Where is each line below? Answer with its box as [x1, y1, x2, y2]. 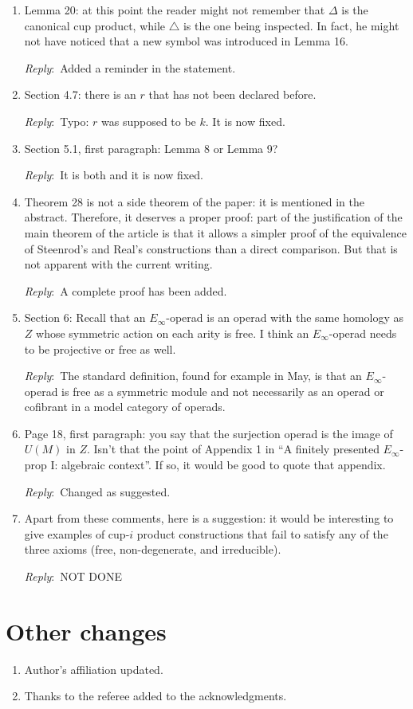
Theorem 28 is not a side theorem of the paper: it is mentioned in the [24, 193, 364, 210]
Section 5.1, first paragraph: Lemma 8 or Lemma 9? [24, 139, 278, 156]
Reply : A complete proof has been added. [24, 282, 227, 299]
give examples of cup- [24, 525, 130, 542]
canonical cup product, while [24, 17, 166, 33]
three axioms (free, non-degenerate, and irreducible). [24, 541, 281, 558]
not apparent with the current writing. [24, 256, 213, 272]
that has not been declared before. [148, 86, 317, 103]
